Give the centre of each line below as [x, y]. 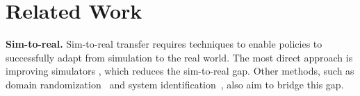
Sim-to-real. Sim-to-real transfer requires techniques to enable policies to [164, 44]
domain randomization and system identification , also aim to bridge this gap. [175, 84]
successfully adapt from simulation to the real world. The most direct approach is [179, 57]
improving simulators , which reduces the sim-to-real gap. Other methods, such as [180, 71]
